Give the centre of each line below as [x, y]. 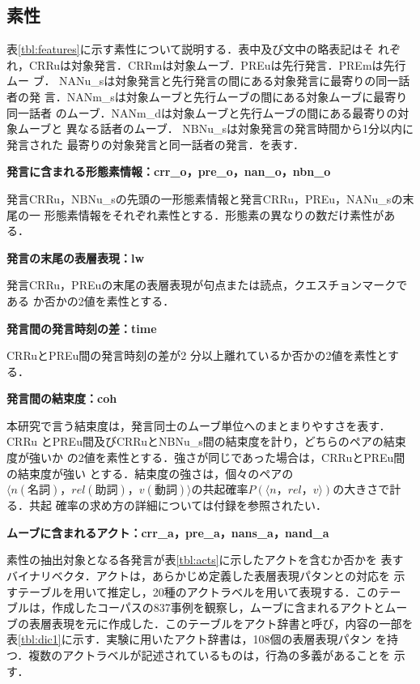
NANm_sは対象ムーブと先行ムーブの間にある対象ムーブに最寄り [237, 96]
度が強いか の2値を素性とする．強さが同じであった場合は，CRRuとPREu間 [206, 457]
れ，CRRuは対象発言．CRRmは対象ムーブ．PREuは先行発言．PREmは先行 [206, 64]
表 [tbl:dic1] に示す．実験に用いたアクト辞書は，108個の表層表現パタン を [197, 639]
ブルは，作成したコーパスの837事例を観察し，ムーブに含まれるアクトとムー [207, 607]
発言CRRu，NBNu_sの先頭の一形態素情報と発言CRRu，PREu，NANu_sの [205, 198]
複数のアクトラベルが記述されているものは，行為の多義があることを [210, 655]
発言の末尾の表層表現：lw [76, 257]
